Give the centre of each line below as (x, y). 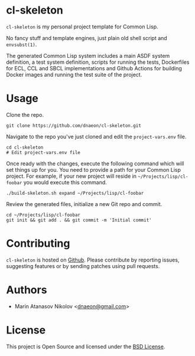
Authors (27, 290)
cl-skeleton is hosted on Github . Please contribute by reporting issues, (93, 260)
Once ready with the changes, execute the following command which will (95, 164)
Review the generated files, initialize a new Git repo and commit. (84, 204)
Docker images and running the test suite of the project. (74, 74)
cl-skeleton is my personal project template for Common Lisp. (82, 27)
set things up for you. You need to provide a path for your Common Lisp (94, 169)
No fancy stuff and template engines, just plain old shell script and (87, 38)
